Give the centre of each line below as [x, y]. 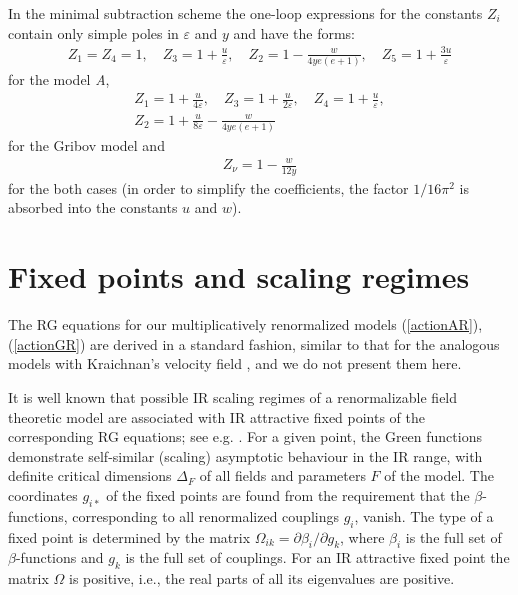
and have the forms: [294, 32]
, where [362, 536]
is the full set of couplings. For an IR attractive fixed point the [317, 557]
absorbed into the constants [93, 207]
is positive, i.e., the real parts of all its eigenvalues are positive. [262, 578]
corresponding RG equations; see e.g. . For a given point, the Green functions [245, 436]
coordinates [43, 494]
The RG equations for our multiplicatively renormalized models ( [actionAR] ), [245, 324]
